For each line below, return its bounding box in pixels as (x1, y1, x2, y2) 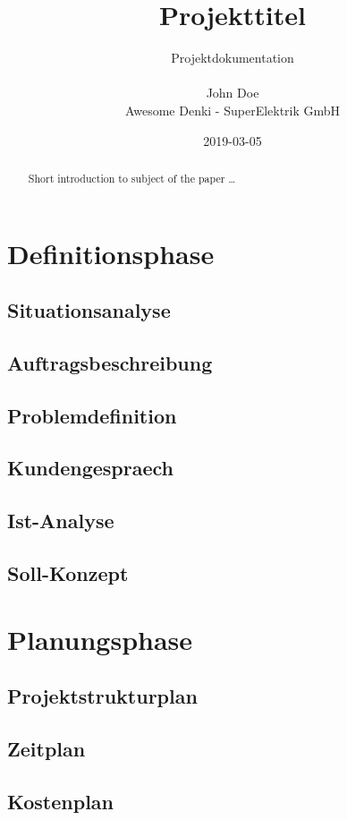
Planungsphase (7, 620, 193, 657)
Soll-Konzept (7, 559, 129, 587)
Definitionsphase (7, 235, 215, 271)
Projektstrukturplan (7, 682, 198, 710)
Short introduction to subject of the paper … (28, 170, 236, 185)
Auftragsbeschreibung (7, 348, 213, 376)
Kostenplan (7, 787, 114, 815)
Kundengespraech (7, 454, 173, 482)
